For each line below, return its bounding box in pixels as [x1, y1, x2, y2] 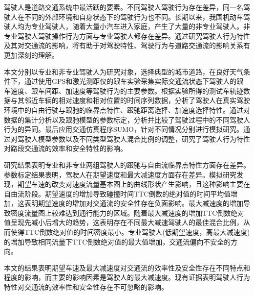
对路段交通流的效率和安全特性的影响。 [4, 143, 127, 153]
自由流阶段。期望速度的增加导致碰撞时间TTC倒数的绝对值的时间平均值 [4, 188, 231, 198]
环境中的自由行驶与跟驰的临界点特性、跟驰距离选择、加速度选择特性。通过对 [4, 104, 250, 115]
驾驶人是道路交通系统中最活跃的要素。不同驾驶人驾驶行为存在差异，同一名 [4, 2, 243, 12]
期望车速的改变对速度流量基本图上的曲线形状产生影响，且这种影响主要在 [17, 179, 250, 189]
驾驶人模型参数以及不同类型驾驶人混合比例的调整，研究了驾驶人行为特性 [17, 133, 250, 144]
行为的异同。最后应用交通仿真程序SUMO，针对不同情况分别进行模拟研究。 [4, 124, 244, 134]
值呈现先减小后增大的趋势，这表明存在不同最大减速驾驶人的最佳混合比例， [4, 217, 243, 227]
